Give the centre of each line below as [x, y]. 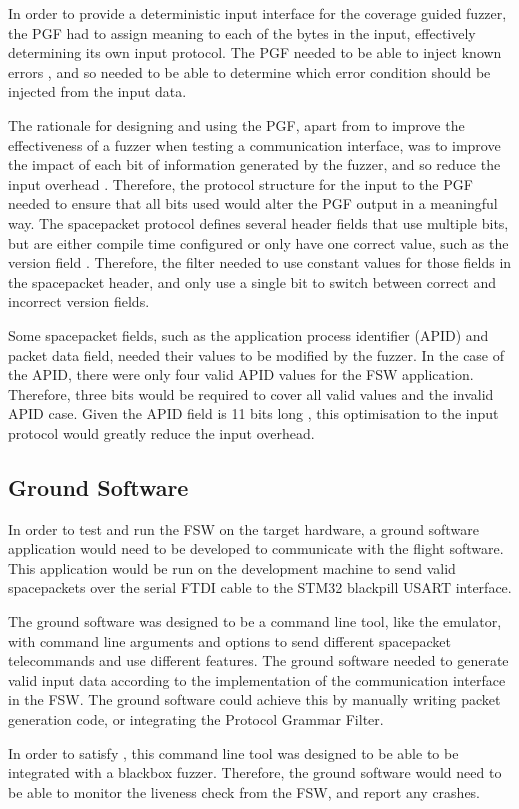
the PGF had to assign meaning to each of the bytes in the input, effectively [242, 32]
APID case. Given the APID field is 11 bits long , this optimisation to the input [253, 413]
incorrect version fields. [79, 301]
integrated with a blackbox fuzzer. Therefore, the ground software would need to [255, 772]
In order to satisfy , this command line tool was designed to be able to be [233, 752]
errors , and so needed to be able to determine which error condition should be [249, 71]
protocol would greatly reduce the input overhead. [161, 432]
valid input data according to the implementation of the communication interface [257, 679]
